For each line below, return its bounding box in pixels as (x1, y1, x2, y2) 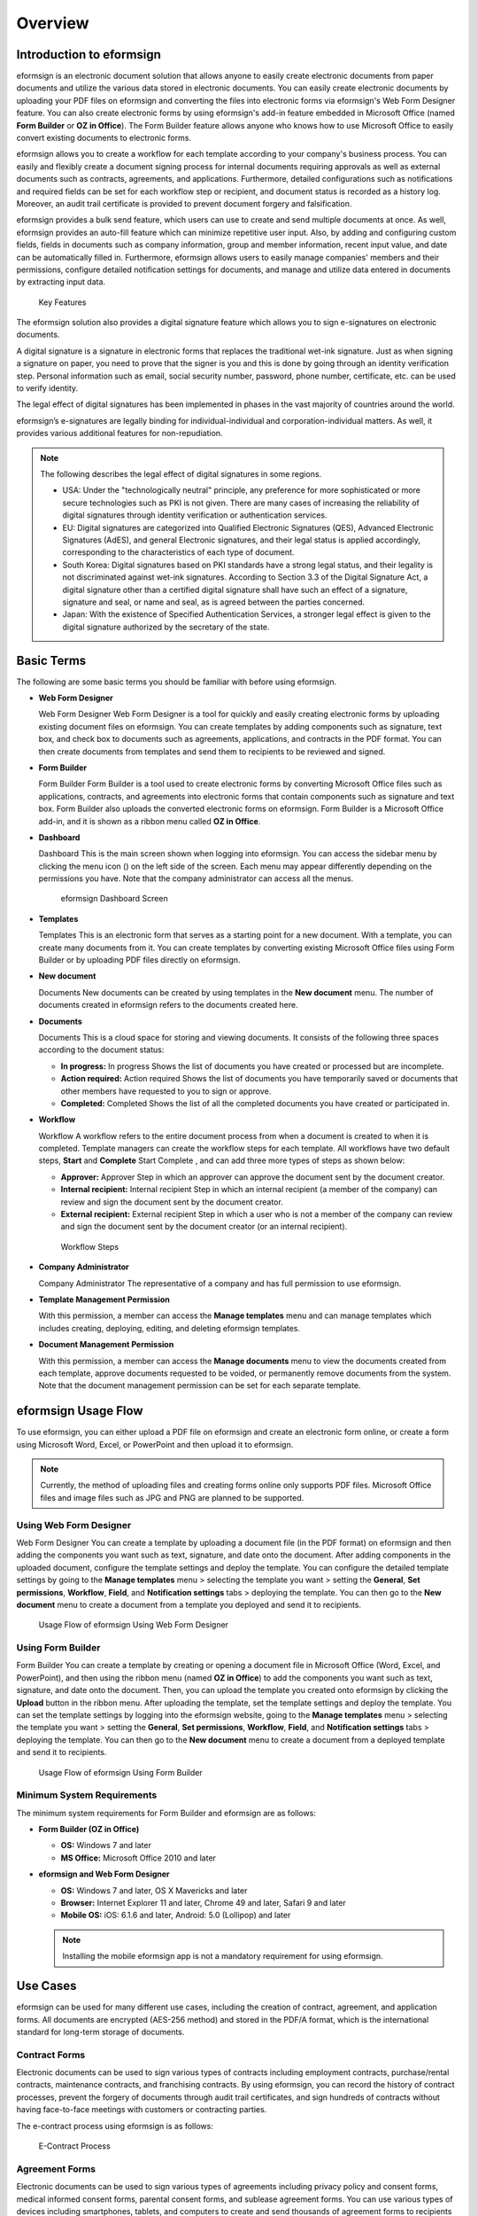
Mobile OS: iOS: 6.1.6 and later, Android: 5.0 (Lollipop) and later (60, 1910, 291, 1921)
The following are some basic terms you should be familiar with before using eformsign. (16, 676, 336, 687)
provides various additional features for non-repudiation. (16, 428, 223, 439)
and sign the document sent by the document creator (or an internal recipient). (60, 1221, 348, 1232)
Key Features (38, 297, 87, 308)
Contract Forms (16, 2048, 86, 2061)
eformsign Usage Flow (16, 1403, 143, 1418)
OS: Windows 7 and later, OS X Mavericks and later (60, 1884, 248, 1896)
